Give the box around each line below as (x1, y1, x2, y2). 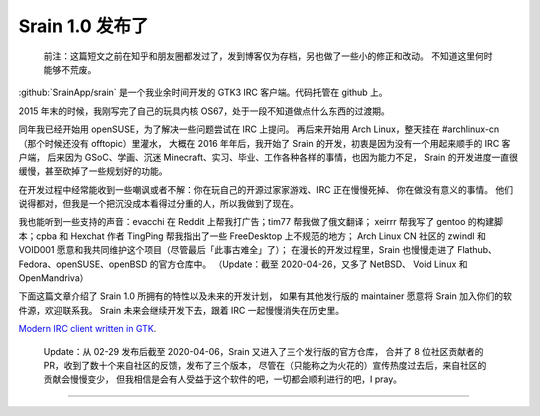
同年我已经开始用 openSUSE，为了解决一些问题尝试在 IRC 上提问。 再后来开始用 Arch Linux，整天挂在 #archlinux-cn (18, 123, 500, 135)
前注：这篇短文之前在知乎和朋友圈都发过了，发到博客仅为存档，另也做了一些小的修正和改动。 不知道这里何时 (43, 50, 493, 62)
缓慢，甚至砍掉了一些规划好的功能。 (18, 165, 168, 177)
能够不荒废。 (43, 63, 97, 75)
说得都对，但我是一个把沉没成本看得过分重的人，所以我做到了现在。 (18, 198, 299, 210)
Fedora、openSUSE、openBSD (18, 258, 148, 270)
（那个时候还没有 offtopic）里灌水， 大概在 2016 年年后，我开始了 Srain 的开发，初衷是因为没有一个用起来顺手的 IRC (18, 137, 500, 149)
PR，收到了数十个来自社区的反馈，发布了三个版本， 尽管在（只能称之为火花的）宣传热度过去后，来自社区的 (43, 359, 487, 371)
